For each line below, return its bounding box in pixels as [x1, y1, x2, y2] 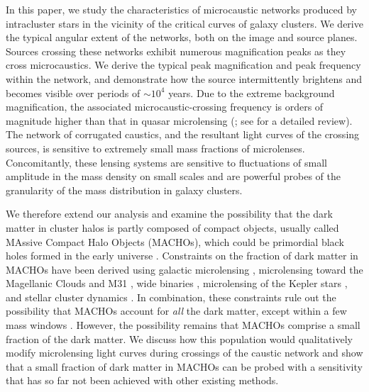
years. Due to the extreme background [168, 85, 335, 100]
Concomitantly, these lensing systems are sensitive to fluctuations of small [6, 155, 327, 169]
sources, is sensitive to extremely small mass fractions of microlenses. [6, 140, 305, 155]
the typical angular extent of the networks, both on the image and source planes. [6, 30, 358, 45]
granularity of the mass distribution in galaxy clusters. [6, 182, 243, 197]
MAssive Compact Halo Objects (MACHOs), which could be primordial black [6, 234, 344, 249]
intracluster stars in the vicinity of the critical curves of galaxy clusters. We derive [6, 16, 363, 30]
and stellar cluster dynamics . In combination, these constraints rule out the [6, 289, 336, 304]
